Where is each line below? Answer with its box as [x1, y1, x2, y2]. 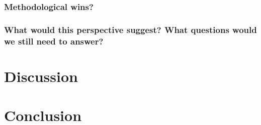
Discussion [4, 65, 78, 86]
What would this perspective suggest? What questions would [4, 23, 257, 35]
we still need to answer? [4, 34, 104, 47]
